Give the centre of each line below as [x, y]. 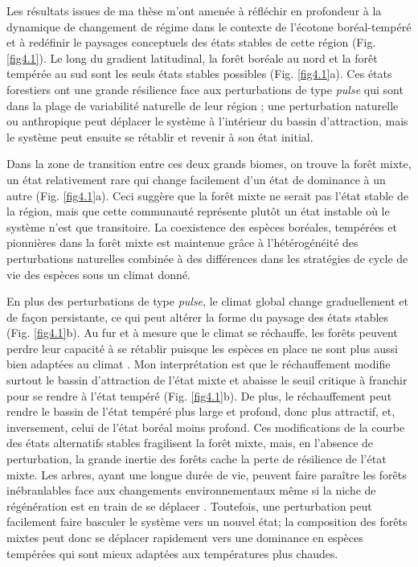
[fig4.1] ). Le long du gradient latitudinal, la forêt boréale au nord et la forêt [192, 58]
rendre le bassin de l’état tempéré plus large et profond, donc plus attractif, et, [201, 411]
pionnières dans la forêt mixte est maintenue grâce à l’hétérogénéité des [182, 242]
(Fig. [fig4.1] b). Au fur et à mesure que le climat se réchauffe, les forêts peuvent [202, 333]
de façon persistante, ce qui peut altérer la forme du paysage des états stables [198, 316]
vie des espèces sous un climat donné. [99, 274]
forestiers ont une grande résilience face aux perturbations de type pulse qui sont [205, 89]
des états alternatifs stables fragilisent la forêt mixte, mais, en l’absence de [190, 443]
